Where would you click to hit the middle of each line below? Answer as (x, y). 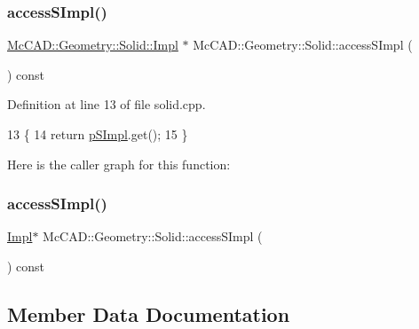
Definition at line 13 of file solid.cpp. (107, 104)
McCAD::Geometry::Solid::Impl (93, 45)
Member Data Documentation (149, 313)
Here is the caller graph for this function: (119, 164)
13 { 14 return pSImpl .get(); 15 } (98, 134)
